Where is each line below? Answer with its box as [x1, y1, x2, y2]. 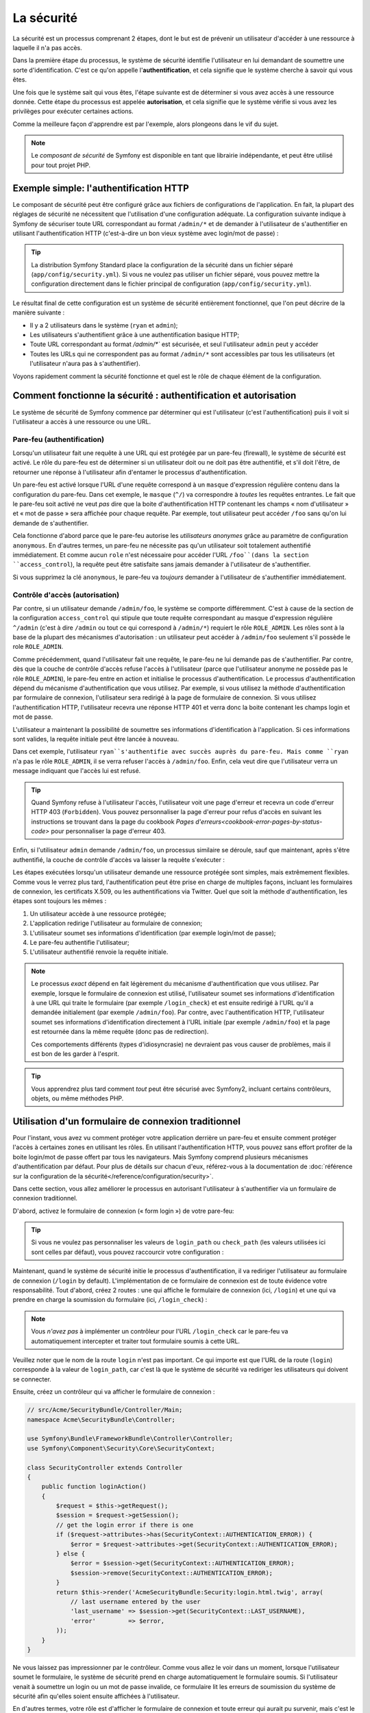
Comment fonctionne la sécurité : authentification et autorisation [12, 390, 297, 402]
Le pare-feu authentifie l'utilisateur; [29, 938, 129, 946]
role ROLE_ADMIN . [12, 643, 64, 651]
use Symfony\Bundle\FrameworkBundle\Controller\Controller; [27, 1435, 234, 1442]
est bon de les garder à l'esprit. [31, 1049, 119, 1058]
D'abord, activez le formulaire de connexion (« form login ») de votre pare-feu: [12, 1207, 234, 1215]
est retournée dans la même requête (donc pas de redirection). [31, 1028, 209, 1036]
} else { [56, 1550, 86, 1558]
